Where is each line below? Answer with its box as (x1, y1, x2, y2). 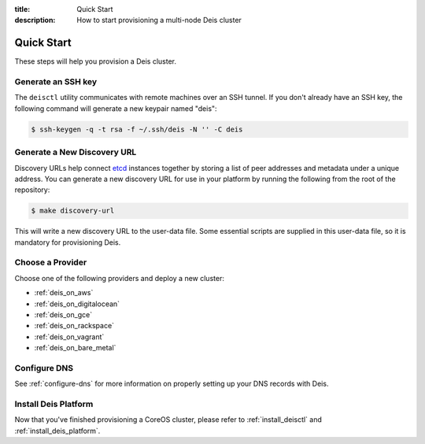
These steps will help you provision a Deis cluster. (14, 57, 177, 66)
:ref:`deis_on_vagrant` (34, 331, 105, 342)
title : (14, 5, 31, 13)
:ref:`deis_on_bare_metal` (34, 343, 116, 353)
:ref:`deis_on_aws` (34, 288, 94, 298)
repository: (14, 185, 50, 194)
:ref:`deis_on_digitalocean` (34, 299, 120, 309)
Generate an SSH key (14, 76, 98, 87)
